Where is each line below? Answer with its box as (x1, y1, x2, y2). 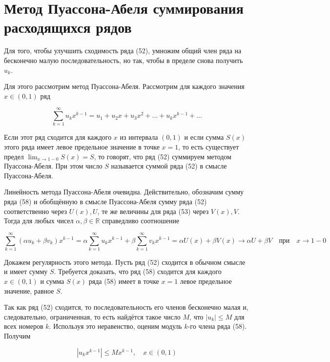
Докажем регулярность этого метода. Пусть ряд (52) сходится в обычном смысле (4, 256, 246, 267)
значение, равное (4, 285, 54, 296)
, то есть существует (178, 142, 239, 151)
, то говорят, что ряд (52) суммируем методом (94, 151, 231, 161)
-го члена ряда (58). (187, 321, 247, 331)
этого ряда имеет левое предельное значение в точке (4, 142, 160, 151)
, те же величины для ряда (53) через (97, 206, 209, 216)
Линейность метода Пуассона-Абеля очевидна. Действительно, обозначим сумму (4, 187, 244, 197)
